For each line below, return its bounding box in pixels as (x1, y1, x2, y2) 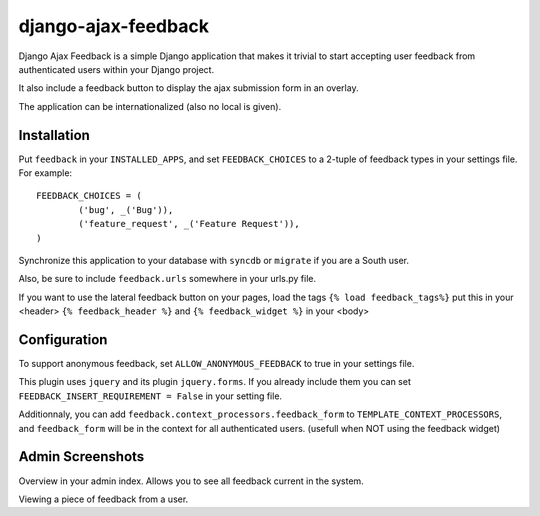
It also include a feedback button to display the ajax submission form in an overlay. (18, 82, 359, 94)
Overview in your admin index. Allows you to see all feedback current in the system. (18, 475, 364, 487)
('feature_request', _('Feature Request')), (78, 218, 300, 230)
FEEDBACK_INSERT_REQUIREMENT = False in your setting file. (18, 390, 283, 402)
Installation (18, 126, 90, 144)
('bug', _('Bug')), (78, 204, 174, 215)
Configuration (18, 331, 108, 348)
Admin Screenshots (18, 448, 145, 465)
